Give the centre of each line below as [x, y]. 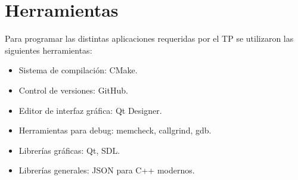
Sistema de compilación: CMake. [78, 70]
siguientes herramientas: [49, 50]
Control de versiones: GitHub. [73, 90]
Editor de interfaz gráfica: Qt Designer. [90, 110]
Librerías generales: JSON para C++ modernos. [107, 170]
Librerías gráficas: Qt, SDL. [69, 150]
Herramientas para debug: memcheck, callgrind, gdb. [115, 130]
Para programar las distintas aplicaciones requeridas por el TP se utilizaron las [149, 38]
